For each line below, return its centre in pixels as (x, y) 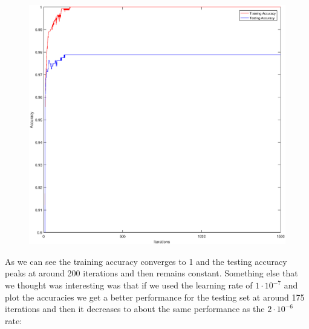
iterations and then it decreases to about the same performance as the (135, 309)
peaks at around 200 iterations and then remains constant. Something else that (151, 273)
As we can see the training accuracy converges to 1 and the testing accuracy (146, 261)
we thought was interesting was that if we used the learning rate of (129, 285)
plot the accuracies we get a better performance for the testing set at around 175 (155, 297)
